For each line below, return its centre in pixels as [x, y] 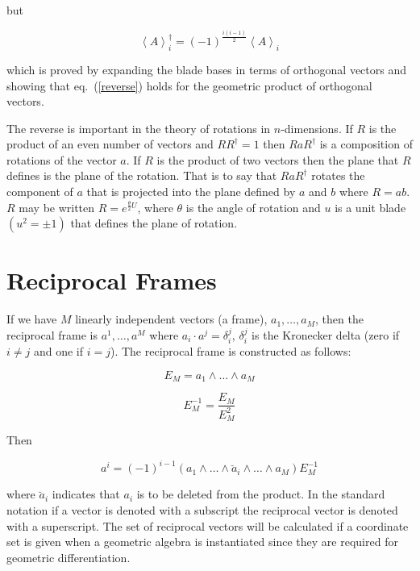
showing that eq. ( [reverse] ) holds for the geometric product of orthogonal [189, 85]
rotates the [338, 175]
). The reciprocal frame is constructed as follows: [231, 351]
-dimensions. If [317, 128]
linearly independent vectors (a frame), [171, 319]
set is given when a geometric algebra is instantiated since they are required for [202, 542]
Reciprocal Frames [112, 280]
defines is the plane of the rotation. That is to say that [142, 175]
